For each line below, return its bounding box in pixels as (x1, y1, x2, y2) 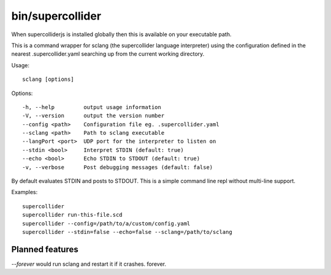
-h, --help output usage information (22, 104, 162, 110)
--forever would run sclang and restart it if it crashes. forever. (11, 260, 167, 268)
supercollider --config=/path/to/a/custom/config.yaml (22, 220, 191, 227)
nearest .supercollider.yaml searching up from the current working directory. (11, 50, 205, 58)
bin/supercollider (11, 9, 101, 23)
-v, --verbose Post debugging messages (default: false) (22, 164, 213, 171)
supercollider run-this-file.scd (22, 211, 123, 219)
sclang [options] (22, 76, 74, 83)
